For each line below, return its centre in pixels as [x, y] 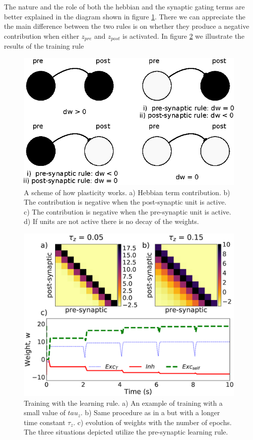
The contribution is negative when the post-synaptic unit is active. [125, 202]
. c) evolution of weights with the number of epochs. [152, 422]
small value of [45, 412]
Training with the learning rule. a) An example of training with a [123, 403]
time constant [45, 422]
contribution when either [42, 36]
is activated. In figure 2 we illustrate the [184, 36]
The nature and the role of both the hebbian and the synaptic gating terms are [125, 6]
